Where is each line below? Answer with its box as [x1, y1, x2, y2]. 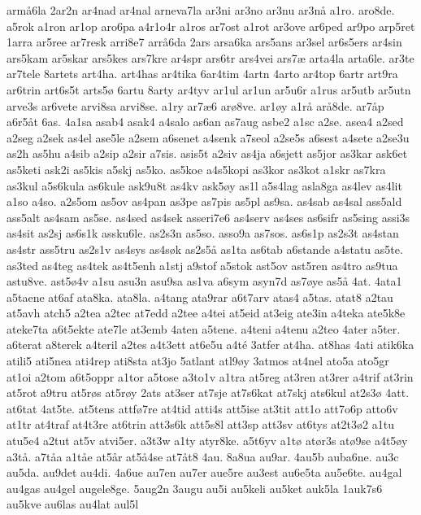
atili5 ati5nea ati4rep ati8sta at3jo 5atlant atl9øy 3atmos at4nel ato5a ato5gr [7, 352, 389, 369]
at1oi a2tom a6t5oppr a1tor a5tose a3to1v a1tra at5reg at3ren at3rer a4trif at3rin [7, 368, 414, 385]
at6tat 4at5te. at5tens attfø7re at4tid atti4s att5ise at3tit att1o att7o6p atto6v [7, 399, 398, 417]
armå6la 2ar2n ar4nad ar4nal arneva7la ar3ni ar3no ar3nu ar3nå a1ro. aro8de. [7, 2, 395, 18]
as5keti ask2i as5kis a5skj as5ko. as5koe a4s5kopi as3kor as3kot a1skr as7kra [7, 160, 386, 177]
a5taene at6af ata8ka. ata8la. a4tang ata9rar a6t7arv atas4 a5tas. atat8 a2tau [7, 288, 393, 305]
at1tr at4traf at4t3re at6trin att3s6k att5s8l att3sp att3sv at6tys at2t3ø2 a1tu [7, 416, 394, 433]
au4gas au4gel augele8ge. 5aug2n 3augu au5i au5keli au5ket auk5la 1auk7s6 [7, 479, 383, 496]
